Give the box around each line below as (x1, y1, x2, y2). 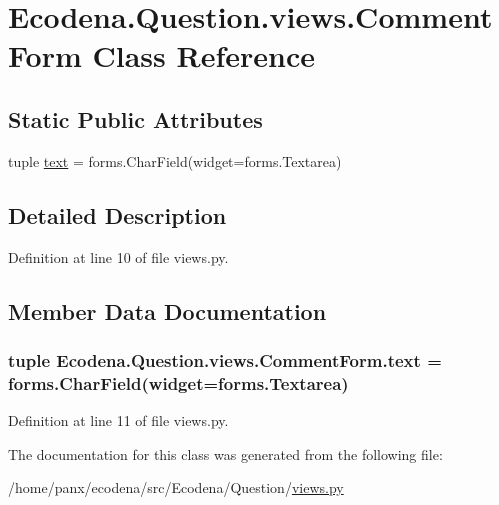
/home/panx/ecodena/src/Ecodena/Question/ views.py (8, 477, 344, 498)
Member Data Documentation (8, 295, 327, 326)
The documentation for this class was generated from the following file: (8, 443, 443, 464)
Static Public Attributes (8, 103, 263, 134)
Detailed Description (8, 199, 227, 230)
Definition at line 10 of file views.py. (8, 246, 229, 267)
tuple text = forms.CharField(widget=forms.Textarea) (8, 150, 342, 171)
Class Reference (92, 35, 315, 76)
